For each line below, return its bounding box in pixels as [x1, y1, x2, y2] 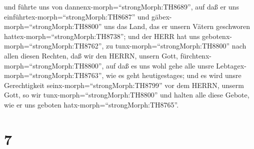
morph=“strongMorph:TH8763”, [4, 70, 104, 80]
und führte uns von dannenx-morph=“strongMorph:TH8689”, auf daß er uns [4, 1, 239, 11]
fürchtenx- [180, 50, 211, 60]
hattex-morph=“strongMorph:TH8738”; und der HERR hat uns [4, 30, 200, 41]
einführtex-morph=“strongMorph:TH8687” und [4, 11, 149, 21]
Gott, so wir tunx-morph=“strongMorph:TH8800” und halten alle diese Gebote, [4, 89, 249, 100]
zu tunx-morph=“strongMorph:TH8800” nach [106, 40, 246, 51]
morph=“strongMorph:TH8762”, [4, 40, 104, 51]
